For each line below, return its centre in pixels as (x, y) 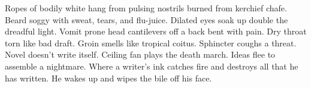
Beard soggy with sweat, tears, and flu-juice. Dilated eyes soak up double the (147, 19)
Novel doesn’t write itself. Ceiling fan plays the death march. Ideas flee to (140, 54)
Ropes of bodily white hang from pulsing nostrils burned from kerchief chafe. (146, 8)
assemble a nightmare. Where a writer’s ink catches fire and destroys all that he (152, 66)
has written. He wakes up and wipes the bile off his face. (108, 78)
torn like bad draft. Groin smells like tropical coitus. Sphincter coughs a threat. (151, 43)
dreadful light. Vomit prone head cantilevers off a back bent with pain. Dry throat (156, 31)
